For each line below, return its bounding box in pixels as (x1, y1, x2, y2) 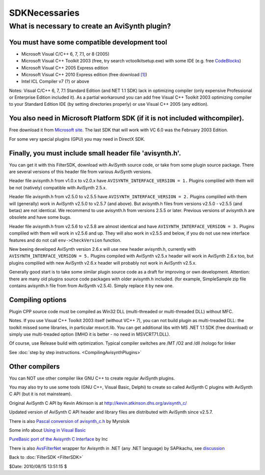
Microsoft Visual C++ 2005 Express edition (21, 64, 108, 71)
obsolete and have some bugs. (9, 214, 72, 220)
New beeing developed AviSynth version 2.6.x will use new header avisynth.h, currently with (9, 246, 196, 252)
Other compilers (9, 362, 60, 371)
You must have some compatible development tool (9, 38, 167, 46)
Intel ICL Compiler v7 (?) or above (21, 79, 89, 85)
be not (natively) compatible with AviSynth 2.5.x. (9, 184, 107, 190)
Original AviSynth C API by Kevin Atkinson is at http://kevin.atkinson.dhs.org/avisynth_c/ (9, 400, 187, 406)
